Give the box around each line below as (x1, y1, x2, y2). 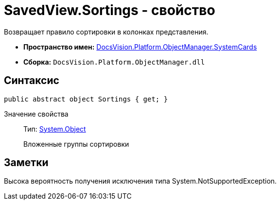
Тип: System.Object (23, 124, 86, 133)
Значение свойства (4, 109, 69, 118)
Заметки (4, 156, 49, 169)
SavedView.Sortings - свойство (4, 2, 215, 18)
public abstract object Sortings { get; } (4, 95, 168, 103)
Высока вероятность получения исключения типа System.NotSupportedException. (4, 177, 277, 186)
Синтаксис (4, 74, 59, 87)
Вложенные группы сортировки (23, 139, 129, 148)
